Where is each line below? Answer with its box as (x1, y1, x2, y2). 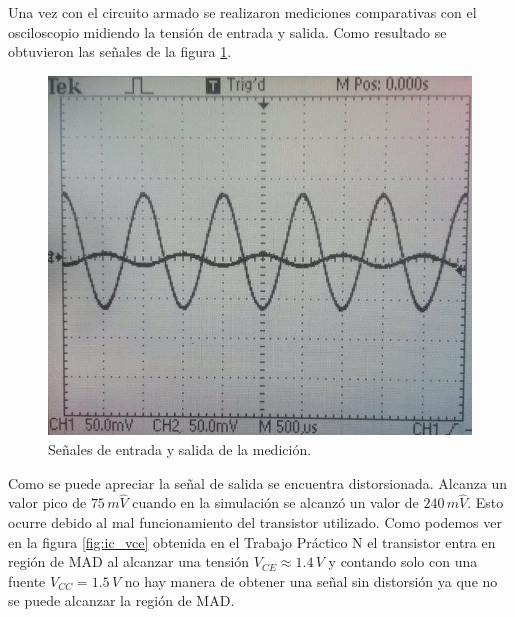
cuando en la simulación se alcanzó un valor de (132, 492, 419, 513)
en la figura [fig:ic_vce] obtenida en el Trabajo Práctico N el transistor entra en (8, 531, 496, 552)
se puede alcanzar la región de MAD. (8, 590, 235, 611)
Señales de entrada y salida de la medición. (48, 439, 312, 460)
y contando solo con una (328, 551, 478, 572)
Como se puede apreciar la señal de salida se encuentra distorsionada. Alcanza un (8, 472, 508, 493)
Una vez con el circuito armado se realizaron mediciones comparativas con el (8, 2, 477, 22)
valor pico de (8, 492, 87, 513)
